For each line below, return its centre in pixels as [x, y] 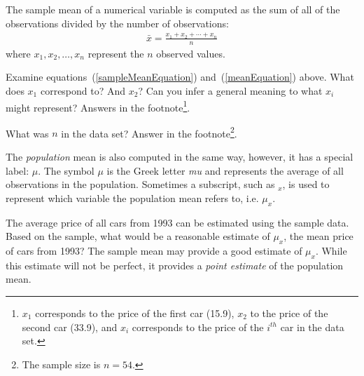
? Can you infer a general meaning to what [230, 90]
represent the [116, 53]
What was [27, 133]
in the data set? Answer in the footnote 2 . [149, 132]
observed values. [191, 53]
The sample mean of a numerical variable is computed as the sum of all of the [173, 9]
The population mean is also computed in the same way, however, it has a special [180, 157]
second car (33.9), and [70, 327]
